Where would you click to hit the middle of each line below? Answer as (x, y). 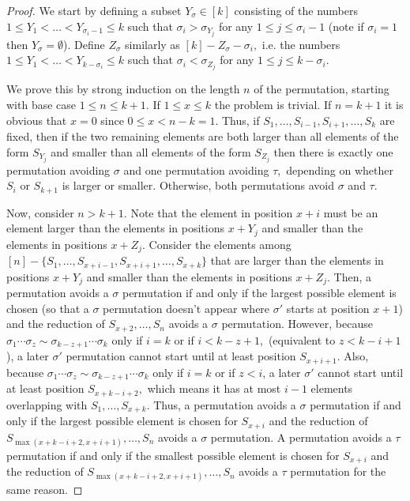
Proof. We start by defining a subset (94, 10)
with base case (41, 104)
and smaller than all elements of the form (151, 151)
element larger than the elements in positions (116, 228)
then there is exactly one (333, 151)
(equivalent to (302, 339)
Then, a (352, 276)
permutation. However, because (297, 324)
